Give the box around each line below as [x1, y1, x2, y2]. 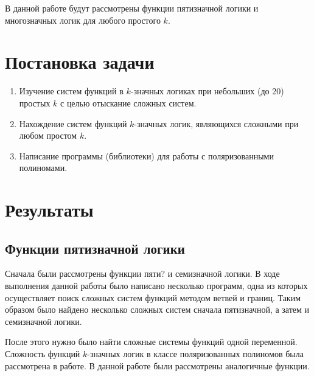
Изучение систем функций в [19, 85, 124, 97]
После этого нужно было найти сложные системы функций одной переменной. [5, 335, 298, 348]
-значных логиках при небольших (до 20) [130, 85, 284, 97]
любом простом [19, 129, 77, 142]
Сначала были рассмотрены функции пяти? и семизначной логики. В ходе [5, 267, 280, 280]
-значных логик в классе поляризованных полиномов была [87, 347, 304, 360]
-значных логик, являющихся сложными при [134, 117, 299, 130]
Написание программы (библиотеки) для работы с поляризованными [19, 149, 274, 162]
